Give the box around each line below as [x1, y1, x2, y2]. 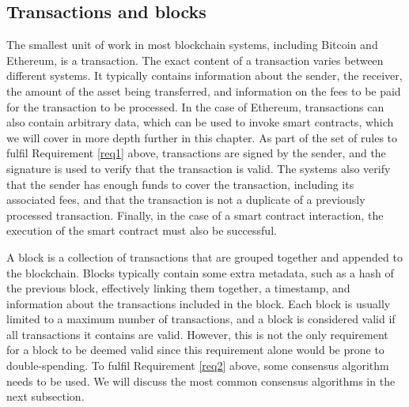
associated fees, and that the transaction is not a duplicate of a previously [6, 191, 365, 208]
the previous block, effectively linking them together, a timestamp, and [6, 280, 350, 296]
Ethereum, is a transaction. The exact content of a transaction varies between [6, 51, 384, 68]
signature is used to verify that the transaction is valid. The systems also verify [6, 160, 391, 176]
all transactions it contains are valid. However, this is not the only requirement [6, 326, 388, 342]
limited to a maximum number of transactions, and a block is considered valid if [6, 311, 396, 327]
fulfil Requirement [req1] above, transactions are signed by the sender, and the [6, 145, 386, 161]
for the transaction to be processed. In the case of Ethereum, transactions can [6, 98, 384, 115]
